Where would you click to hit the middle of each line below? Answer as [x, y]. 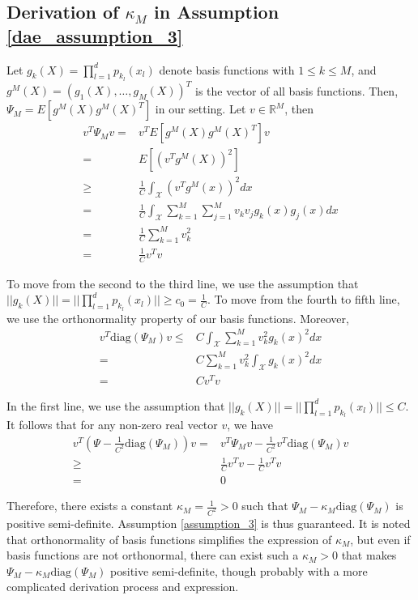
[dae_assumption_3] [95, 35]
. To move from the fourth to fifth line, [303, 299]
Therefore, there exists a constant [90, 506]
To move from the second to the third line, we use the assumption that [183, 283]
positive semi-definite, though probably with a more [239, 570]
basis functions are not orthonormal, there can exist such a [153, 555]
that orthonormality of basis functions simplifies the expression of [169, 539]
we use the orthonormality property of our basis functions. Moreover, [178, 318]
